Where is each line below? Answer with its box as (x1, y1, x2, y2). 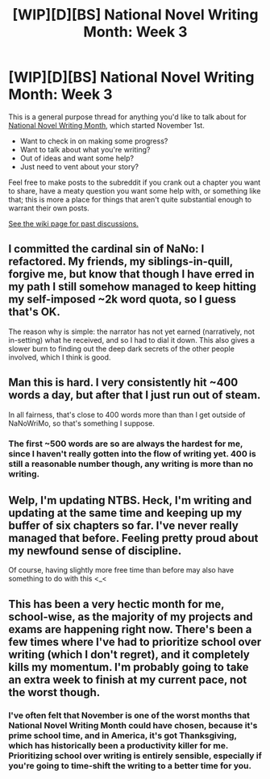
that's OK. (8, 305, 60, 319)
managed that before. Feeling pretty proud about (8, 531, 259, 545)
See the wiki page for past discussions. (8, 219, 139, 228)
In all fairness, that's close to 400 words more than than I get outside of (8, 410, 246, 419)
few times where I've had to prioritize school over (8, 635, 262, 648)
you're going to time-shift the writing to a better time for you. (8, 760, 252, 771)
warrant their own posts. (8, 203, 90, 213)
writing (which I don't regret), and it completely (8, 648, 250, 661)
